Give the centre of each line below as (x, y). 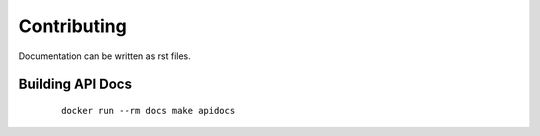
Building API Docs (75, 84)
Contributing (72, 26)
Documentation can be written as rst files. (104, 56)
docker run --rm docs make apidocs (148, 110)
